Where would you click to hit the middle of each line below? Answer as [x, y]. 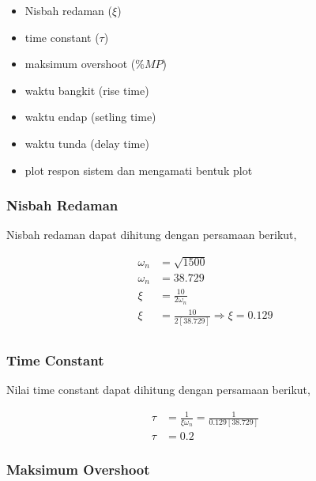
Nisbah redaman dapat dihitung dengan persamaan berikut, [152, 235]
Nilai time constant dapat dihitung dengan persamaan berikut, [158, 389]
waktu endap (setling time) [90, 117]
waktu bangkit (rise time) [87, 90]
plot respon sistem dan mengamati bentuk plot [139, 170]
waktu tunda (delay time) [87, 143]
